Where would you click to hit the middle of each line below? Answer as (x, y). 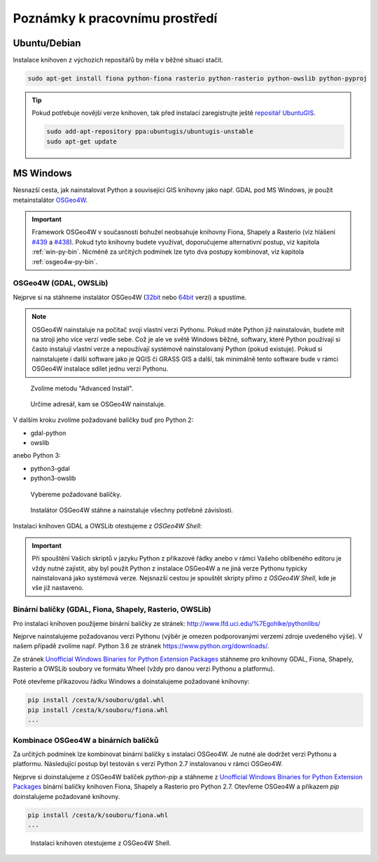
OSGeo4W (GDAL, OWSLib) (61, 283)
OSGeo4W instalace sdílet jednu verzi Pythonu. (100, 369)
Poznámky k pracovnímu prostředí (115, 18)
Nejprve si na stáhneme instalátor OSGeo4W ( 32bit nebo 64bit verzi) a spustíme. (130, 297)
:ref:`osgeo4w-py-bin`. (65, 261)
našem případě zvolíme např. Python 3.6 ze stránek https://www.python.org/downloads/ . (141, 646)
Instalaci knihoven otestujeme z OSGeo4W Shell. (101, 843)
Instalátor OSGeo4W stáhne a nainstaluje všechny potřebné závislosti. (132, 510)
